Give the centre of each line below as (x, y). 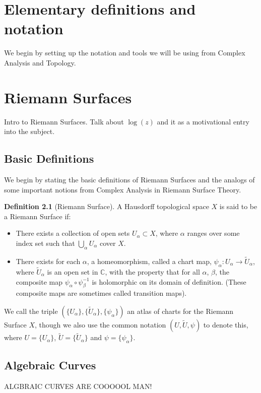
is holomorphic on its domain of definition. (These (169, 281)
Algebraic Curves (50, 365)
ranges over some (213, 233)
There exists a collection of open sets (73, 233)
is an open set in (73, 272)
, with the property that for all (152, 272)
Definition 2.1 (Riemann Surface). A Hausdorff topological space (107, 206)
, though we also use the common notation (101, 324)
